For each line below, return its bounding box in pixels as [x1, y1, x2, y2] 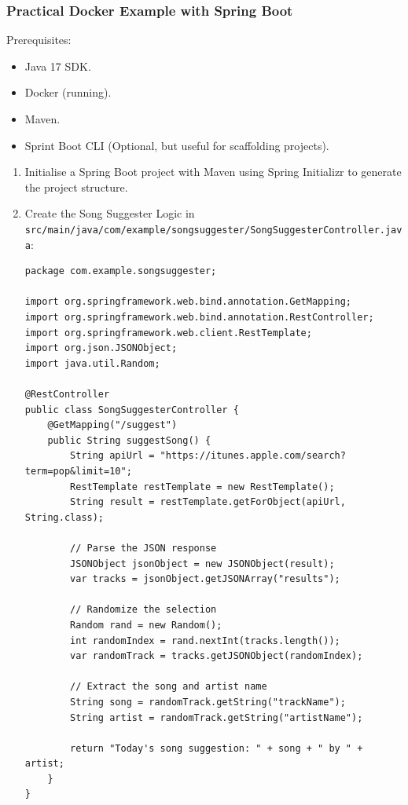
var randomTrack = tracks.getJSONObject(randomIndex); [70, 650, 363, 662]
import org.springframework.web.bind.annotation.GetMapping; [24, 296, 352, 308]
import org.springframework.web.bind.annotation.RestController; [24, 312, 374, 324]
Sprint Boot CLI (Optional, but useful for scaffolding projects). [24, 137, 329, 153]
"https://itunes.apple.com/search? [160, 450, 346, 462]
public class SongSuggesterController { [24, 404, 239, 415]
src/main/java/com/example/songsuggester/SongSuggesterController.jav [24, 224, 402, 236]
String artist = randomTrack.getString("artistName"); [70, 712, 363, 723]
